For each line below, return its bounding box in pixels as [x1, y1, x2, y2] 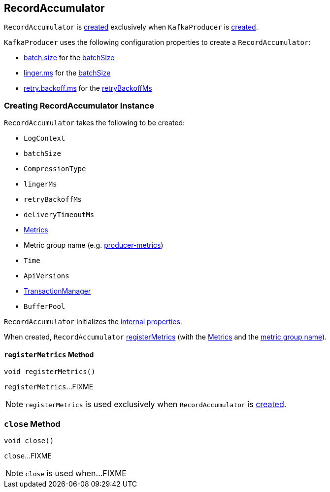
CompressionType [24, 165, 86, 173]
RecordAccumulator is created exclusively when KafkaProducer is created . [4, 23, 258, 32]
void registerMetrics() [4, 368, 96, 376]
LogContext [24, 134, 66, 143]
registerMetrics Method [4, 350, 94, 359]
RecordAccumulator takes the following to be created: [4, 118, 185, 127]
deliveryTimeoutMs [24, 211, 95, 219]
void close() [4, 437, 54, 445]
